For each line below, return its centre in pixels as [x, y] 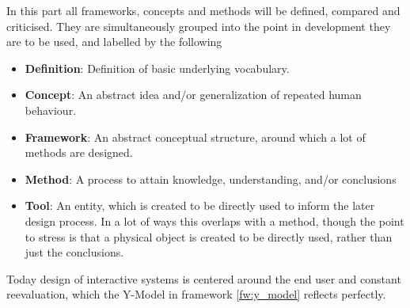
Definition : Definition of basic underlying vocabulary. [157, 68]
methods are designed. [79, 152]
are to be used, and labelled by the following [114, 42]
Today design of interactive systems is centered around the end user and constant [204, 278]
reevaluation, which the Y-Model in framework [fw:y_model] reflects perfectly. [196, 294]
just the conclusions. [74, 252]
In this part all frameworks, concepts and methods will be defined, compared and [203, 10]
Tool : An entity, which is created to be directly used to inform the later [200, 205]
